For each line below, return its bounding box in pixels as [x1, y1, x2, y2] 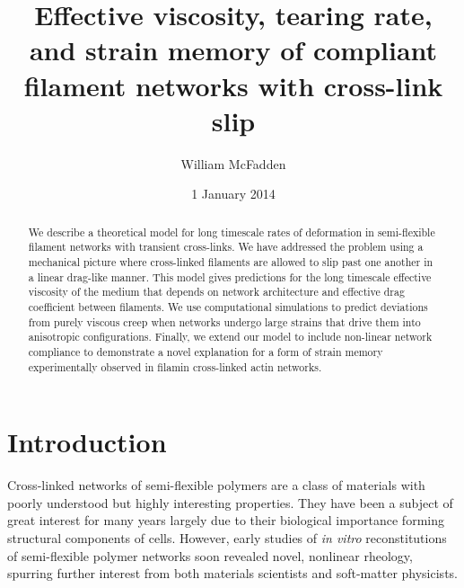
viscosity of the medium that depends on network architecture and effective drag [28, 284, 405, 299]
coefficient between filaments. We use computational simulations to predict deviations [28, 298, 428, 314]
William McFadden [180, 154, 286, 173]
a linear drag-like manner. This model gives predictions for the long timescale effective [28, 269, 432, 284]
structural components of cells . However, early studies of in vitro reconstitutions [7, 528, 447, 547]
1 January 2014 [191, 184, 276, 203]
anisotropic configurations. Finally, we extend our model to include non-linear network [28, 329, 433, 344]
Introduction [7, 423, 167, 460]
